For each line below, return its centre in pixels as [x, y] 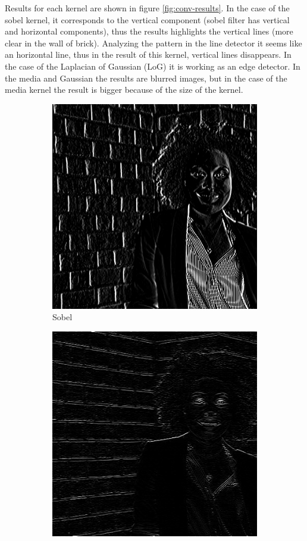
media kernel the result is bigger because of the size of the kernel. [124, 90]
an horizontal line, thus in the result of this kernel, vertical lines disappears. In [148, 54]
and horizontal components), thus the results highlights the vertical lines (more [149, 31]
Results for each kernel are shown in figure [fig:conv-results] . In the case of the [147, 8]
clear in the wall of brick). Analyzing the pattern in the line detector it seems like [153, 43]
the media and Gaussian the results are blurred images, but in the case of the [146, 78]
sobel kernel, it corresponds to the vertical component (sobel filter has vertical [147, 19]
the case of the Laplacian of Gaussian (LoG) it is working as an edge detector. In [153, 66]
